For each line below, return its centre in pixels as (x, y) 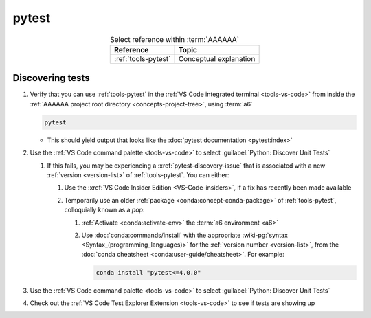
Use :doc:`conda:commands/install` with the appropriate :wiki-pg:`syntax (185, 235)
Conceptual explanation (217, 58)
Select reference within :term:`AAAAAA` (175, 39)
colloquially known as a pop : (104, 210)
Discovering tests (51, 78)
